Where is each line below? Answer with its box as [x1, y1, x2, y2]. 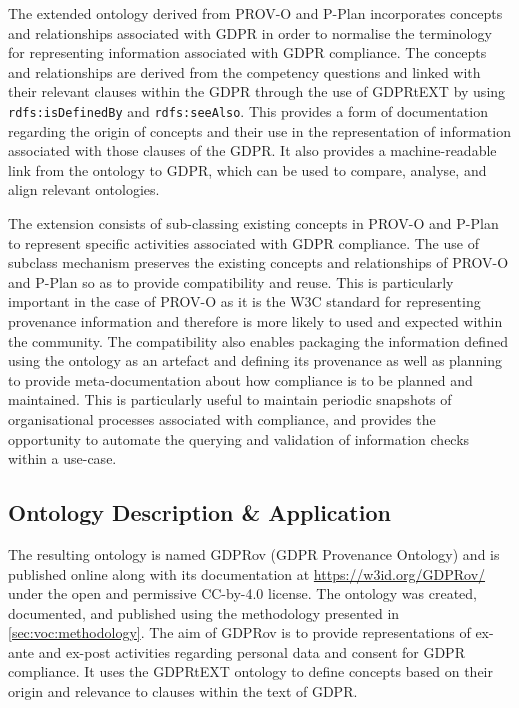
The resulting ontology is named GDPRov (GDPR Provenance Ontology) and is [8, 543, 500, 564]
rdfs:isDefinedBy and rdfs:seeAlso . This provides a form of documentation [8, 100, 488, 121]
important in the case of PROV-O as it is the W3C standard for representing [8, 291, 481, 312]
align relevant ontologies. [8, 179, 160, 200]
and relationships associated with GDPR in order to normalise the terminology [8, 22, 492, 43]
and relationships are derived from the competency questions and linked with [8, 61, 481, 82]
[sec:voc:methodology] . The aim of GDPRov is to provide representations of [8, 622, 471, 643]
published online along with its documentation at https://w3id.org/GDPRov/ [8, 563, 486, 584]
